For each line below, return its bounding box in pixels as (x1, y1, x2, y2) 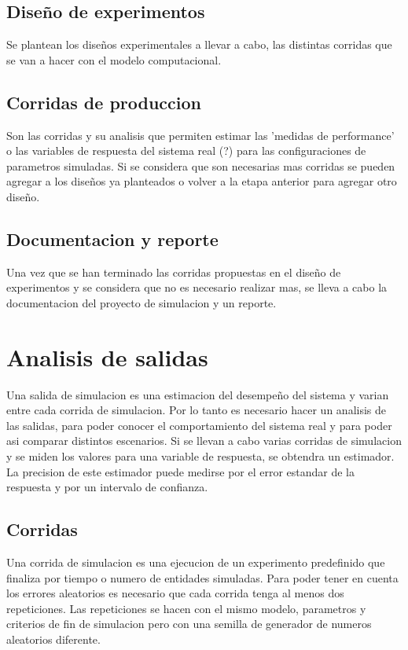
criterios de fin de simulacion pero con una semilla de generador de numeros (6, 615, 372, 632)
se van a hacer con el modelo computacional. (6, 51, 222, 68)
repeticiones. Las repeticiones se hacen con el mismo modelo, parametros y (6, 600, 366, 616)
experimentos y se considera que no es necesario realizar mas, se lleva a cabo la (6, 279, 388, 296)
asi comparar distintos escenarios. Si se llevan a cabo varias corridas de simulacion (6, 432, 402, 449)
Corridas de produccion (6, 90, 202, 114)
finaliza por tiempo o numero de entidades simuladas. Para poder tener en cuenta (6, 569, 399, 586)
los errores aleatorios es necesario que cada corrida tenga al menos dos (6, 585, 344, 601)
